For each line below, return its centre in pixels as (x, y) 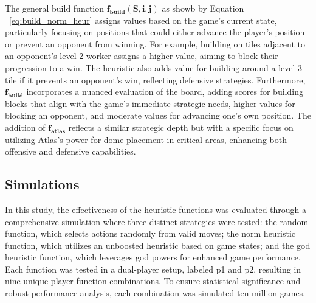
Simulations (42, 184)
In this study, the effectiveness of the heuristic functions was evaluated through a (156, 209)
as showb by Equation (203, 8)
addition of (25, 127)
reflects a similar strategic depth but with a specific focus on (181, 127)
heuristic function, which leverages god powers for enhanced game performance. (153, 257)
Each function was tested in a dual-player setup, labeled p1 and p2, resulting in (153, 269)
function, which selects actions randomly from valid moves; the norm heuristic (150, 233)
